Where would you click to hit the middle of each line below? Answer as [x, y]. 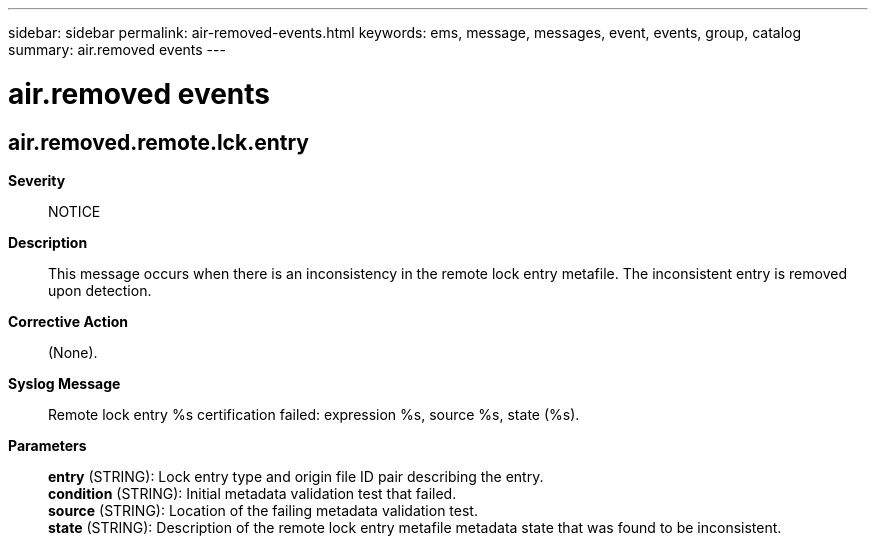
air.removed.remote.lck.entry [158, 142]
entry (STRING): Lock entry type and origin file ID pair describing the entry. [296, 476]
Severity [37, 180]
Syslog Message [64, 383]
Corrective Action [68, 321]
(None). [73, 352]
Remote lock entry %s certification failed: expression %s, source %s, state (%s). [314, 414]
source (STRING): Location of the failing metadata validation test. [263, 510]
